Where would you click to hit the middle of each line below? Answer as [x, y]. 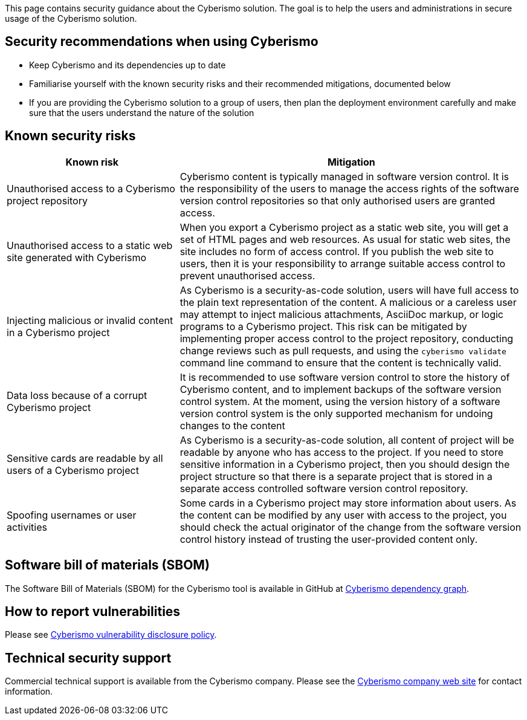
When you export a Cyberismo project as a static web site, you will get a [344, 227]
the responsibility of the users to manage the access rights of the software [349, 188]
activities [27, 527]
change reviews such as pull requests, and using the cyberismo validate [343, 350]
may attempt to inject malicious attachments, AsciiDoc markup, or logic [341, 314]
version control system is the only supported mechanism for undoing [336, 413]
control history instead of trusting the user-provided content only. [329, 539]
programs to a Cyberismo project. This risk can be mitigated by [323, 326]
